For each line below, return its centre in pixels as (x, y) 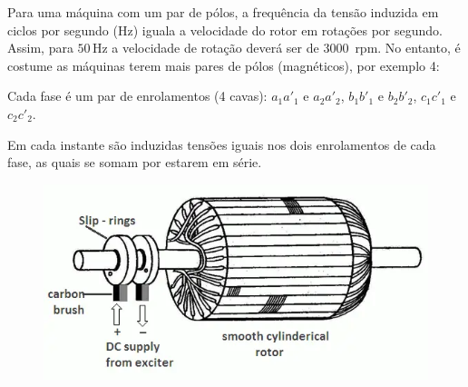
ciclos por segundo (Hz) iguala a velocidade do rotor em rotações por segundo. (225, 30)
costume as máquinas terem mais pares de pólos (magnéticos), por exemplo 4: (224, 65)
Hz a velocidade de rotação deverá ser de (205, 48)
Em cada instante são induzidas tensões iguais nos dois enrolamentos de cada (222, 144)
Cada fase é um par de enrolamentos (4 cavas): (137, 96)
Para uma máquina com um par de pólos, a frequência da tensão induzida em (223, 12)
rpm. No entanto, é (408, 48)
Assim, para (40, 48)
